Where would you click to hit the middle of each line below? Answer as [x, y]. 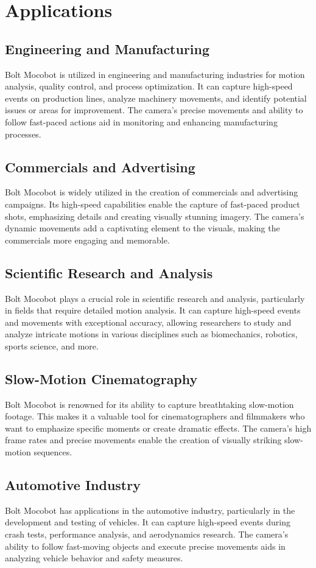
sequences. [53, 452]
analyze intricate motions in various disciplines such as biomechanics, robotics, [151, 334]
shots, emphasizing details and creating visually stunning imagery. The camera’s [155, 216]
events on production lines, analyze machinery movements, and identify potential [156, 98]
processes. [23, 134]
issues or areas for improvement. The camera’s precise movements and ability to [154, 110]
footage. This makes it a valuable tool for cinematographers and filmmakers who [155, 416]
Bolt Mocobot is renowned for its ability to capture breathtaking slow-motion [149, 404]
